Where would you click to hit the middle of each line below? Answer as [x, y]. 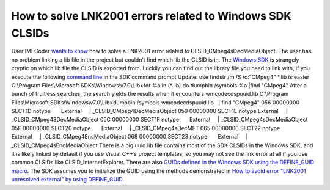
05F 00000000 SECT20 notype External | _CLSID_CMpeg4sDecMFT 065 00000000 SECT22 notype [146, 128]
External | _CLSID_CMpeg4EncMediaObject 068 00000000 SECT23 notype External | [130, 137]
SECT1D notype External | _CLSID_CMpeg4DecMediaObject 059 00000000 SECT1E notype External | [150, 111]
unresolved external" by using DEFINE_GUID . [68, 180]
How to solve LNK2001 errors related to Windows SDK [151, 16]
